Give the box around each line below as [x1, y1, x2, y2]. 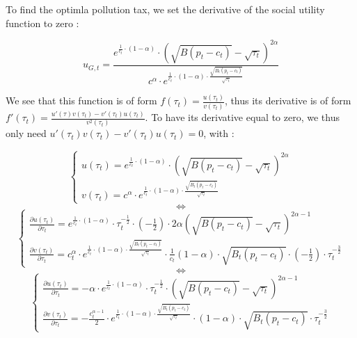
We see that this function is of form [6, 93, 157, 108]
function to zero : [6, 15, 79, 30]
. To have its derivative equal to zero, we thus [145, 110, 340, 124]
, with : [203, 126, 235, 140]
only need [6, 126, 47, 140]
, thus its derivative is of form [224, 93, 351, 108]
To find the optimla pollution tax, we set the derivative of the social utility [6, 2, 325, 16]
